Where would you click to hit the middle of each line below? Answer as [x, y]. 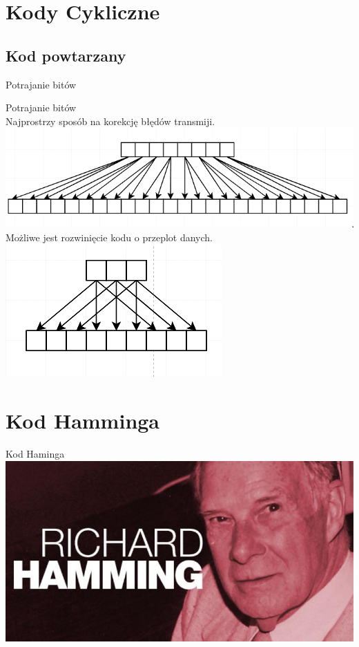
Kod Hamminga [83, 421]
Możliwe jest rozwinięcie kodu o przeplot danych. [109, 237]
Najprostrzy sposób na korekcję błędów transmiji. [110, 121]
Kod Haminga [35, 454]
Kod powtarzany [66, 55]
